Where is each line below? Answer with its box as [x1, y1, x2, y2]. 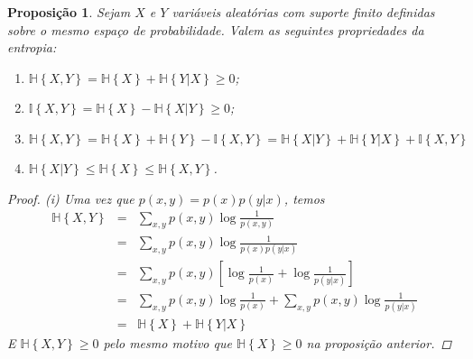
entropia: [7, 38, 57, 57]
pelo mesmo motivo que [103, 334, 232, 353]
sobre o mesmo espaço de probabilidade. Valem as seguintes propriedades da [7, 20, 424, 39]
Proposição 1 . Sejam [7, 3, 131, 21]
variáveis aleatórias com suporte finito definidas [172, 3, 435, 21]
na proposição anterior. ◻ [306, 334, 452, 353]
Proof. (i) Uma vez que [7, 189, 134, 207]
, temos [283, 189, 325, 207]
